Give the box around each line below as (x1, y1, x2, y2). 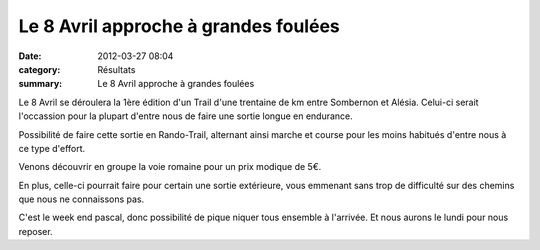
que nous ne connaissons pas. (18, 193, 145, 205)
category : (18, 63, 61, 75)
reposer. (18, 225, 54, 237)
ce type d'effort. (18, 142, 86, 154)
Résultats (97, 63, 136, 75)
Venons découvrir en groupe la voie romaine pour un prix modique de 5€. (18, 161, 322, 173)
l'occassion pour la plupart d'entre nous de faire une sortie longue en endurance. (18, 110, 354, 122)
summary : (18, 78, 63, 90)
